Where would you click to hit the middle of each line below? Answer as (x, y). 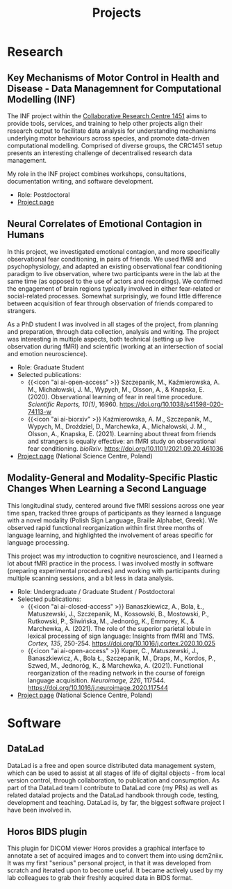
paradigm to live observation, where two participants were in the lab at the (114, 273)
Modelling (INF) (41, 99)
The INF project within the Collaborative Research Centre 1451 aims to (107, 116)
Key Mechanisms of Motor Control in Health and (114, 78)
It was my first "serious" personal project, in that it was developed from (109, 863)
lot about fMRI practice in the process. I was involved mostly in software (110, 563)
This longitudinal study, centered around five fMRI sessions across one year (116, 505)
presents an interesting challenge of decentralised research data (100, 153)
